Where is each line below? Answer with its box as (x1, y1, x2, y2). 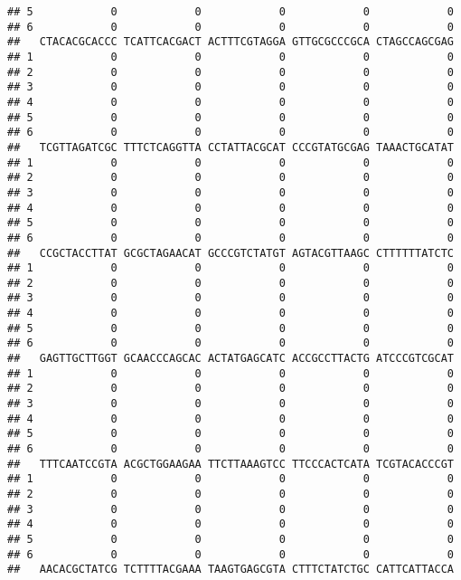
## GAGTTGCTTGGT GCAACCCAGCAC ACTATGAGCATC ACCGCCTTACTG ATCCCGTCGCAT (7, 352, 454, 366)
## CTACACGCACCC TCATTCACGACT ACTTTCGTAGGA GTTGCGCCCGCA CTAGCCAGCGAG (7, 35, 454, 49)
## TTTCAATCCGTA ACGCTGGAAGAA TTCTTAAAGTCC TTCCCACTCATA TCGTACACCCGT (7, 457, 454, 471)
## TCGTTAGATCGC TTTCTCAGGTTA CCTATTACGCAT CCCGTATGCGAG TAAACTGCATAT (7, 140, 454, 154)
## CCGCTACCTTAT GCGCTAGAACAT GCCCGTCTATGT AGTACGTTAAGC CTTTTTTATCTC (7, 246, 454, 260)
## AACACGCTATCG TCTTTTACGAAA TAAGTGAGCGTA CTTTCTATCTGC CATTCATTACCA (7, 563, 454, 576)
